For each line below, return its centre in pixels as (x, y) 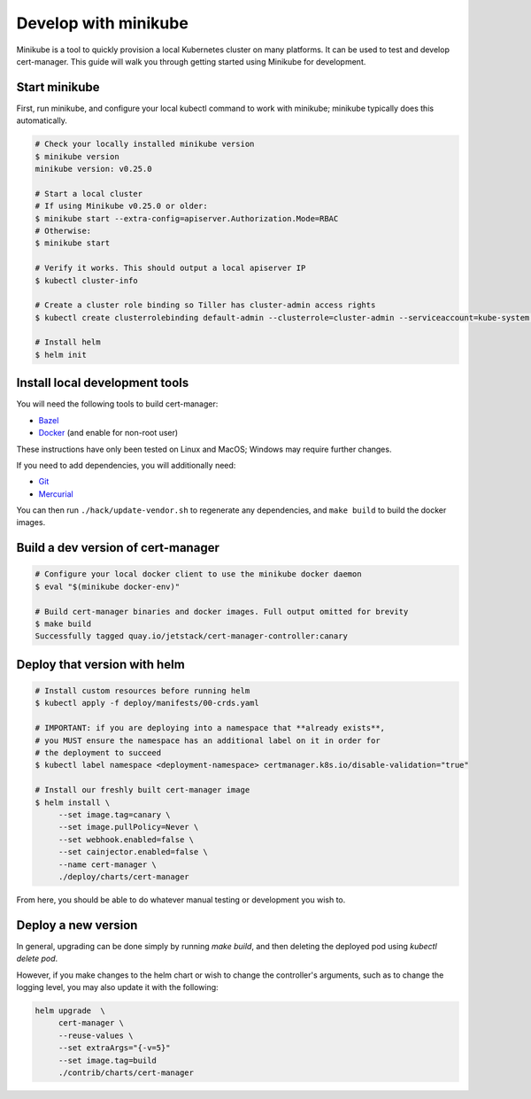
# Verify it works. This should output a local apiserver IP (170, 268)
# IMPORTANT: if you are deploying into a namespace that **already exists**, (210, 728)
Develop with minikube (103, 23)
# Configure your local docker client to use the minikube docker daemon (198, 574)
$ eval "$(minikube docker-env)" (108, 586)
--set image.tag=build (107, 1060)
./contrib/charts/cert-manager (126, 1072)
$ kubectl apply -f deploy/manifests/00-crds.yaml (147, 703)
